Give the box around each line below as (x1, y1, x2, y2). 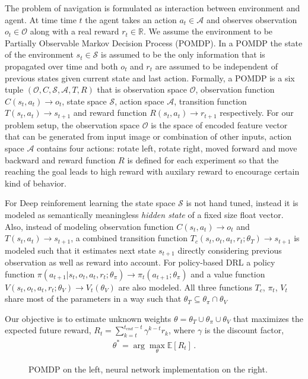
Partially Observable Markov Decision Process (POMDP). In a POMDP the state (5, 36, 303, 49)
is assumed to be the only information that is (101, 48, 265, 61)
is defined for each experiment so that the (127, 153, 279, 166)
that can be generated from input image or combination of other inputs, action (5, 130, 292, 143)
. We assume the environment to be (143, 25, 273, 37)
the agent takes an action (85, 13, 177, 26)
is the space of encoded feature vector (151, 118, 288, 131)
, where (168, 324, 195, 336)
